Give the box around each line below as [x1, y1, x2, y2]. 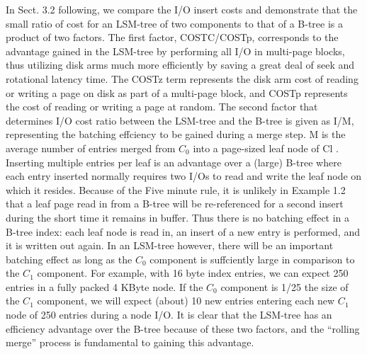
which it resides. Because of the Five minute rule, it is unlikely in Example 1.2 [6, 182, 346, 197]
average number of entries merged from [6, 140, 176, 155]
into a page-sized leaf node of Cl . [193, 140, 339, 155]
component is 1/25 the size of [220, 279, 349, 294]
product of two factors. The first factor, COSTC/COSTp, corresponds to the [6, 30, 339, 45]
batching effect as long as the [6, 251, 132, 266]
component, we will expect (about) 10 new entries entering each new [37, 293, 335, 308]
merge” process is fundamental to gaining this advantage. [6, 335, 254, 350]
